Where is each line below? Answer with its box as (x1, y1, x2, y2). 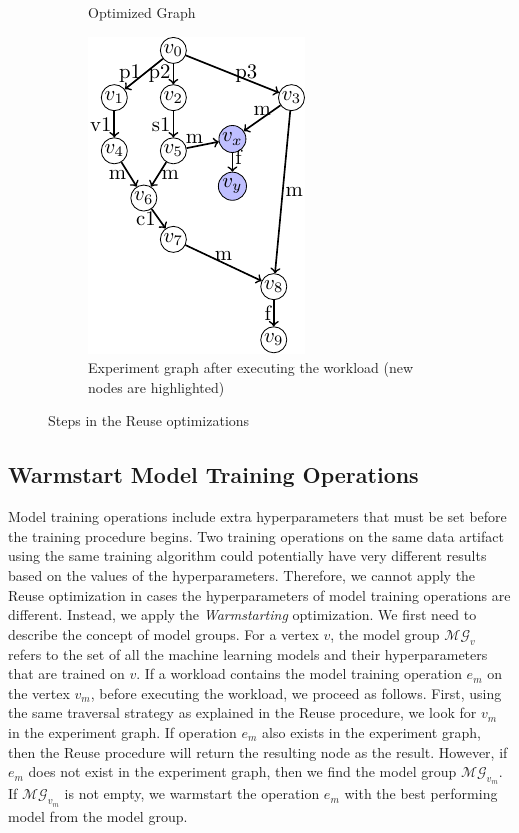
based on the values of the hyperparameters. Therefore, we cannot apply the (8, 564, 476, 585)
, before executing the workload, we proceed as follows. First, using (90, 682, 502, 703)
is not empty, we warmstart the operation (64, 783, 320, 804)
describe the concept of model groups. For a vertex (8, 623, 319, 644)
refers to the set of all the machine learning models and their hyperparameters (8, 643, 488, 664)
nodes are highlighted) (88, 376, 225, 397)
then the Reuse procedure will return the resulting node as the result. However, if (8, 741, 508, 762)
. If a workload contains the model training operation (136, 663, 462, 684)
